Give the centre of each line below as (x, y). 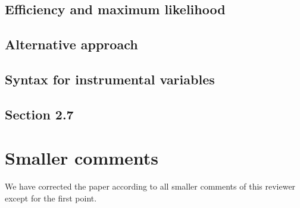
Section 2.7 (39, 114)
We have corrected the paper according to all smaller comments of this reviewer (150, 186)
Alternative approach (71, 44)
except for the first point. (51, 198)
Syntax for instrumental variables (110, 79)
